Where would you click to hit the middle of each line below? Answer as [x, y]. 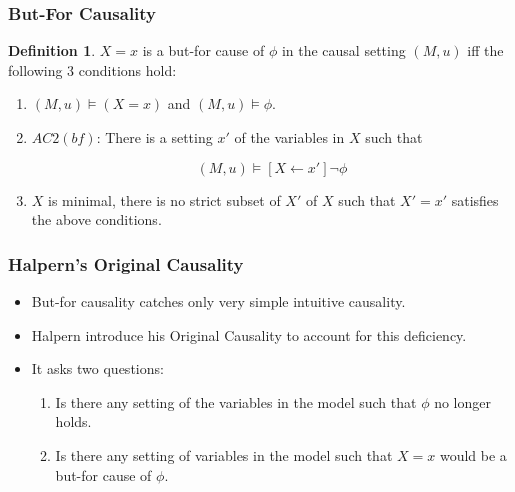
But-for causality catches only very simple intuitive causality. [218, 301]
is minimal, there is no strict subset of [164, 199]
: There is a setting [154, 137]
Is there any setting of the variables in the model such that [236, 401]
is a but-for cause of [203, 50]
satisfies [475, 199]
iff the [485, 50]
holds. [73, 421]
